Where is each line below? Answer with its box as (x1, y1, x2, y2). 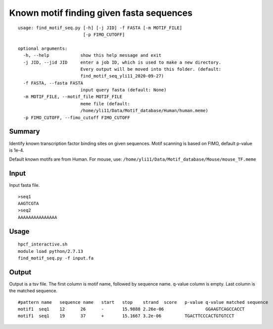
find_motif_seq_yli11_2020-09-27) (80, 73, 164, 79)
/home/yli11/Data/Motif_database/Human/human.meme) (80, 108, 209, 114)
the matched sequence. (9, 288, 58, 294)
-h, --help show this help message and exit (23, 52, 162, 58)
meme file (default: (80, 101, 131, 106)
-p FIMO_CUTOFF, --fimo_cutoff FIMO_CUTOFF (23, 115, 131, 121)
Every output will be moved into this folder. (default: (80, 66, 222, 72)
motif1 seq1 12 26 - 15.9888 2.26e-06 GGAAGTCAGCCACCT (18, 306, 245, 312)
